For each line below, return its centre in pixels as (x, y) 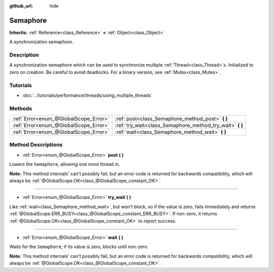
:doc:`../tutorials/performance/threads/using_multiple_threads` (87, 95)
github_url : (21, 6)
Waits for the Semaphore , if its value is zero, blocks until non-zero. (79, 247)
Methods (21, 108)
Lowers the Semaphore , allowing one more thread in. (65, 164)
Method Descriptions (36, 145)
